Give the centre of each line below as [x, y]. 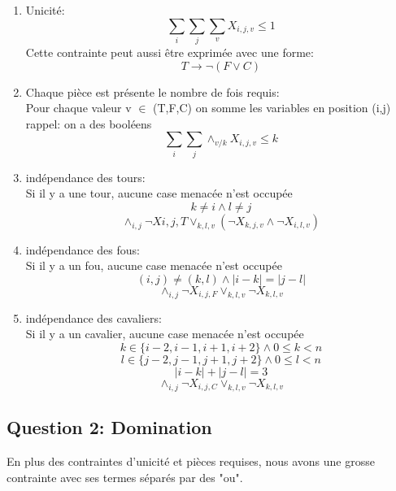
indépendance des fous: [83, 249]
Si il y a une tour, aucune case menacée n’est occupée [159, 193]
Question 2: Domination [109, 427]
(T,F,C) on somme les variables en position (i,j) [272, 108]
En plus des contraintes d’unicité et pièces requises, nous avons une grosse [191, 461]
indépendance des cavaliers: [94, 317]
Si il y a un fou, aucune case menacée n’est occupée [154, 265]
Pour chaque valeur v [78, 108]
